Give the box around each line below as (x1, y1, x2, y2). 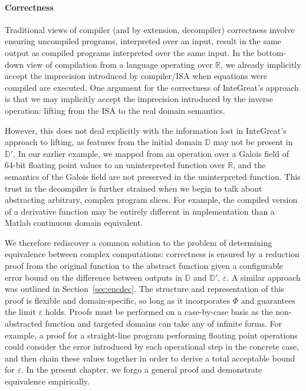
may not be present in (213, 136, 293, 148)
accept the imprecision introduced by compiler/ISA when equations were (5, 70, 268, 82)
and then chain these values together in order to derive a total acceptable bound (5, 351, 295, 364)
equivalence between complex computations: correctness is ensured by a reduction (5, 248, 300, 260)
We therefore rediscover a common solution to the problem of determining (5, 236, 272, 248)
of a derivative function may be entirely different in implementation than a (5, 205, 275, 217)
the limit (5, 305, 36, 318)
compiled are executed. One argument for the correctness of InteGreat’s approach (5, 81, 299, 93)
